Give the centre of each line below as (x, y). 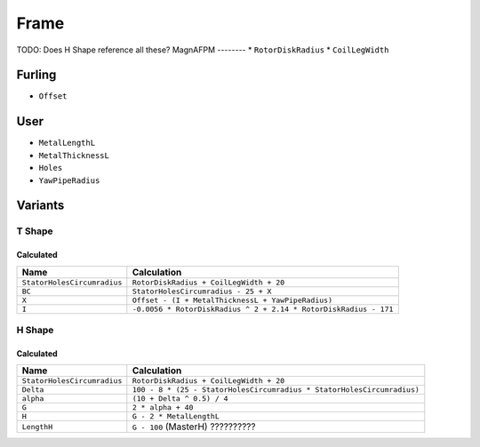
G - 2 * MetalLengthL (176, 416)
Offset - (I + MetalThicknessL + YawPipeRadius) (232, 300)
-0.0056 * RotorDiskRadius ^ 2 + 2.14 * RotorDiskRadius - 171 (263, 309)
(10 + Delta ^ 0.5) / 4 (180, 399)
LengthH (37, 427)
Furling (36, 75)
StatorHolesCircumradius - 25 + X (202, 291)
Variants (40, 206)
